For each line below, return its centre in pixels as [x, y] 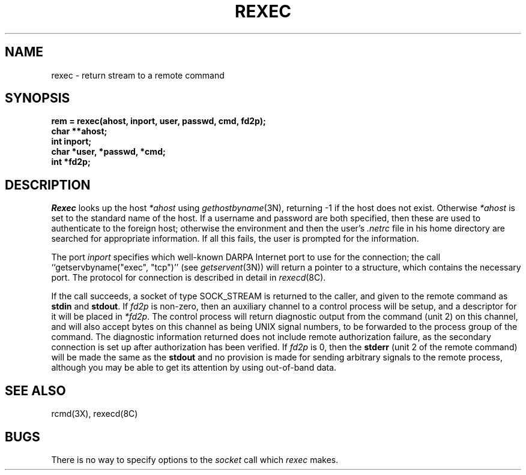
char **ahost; [79, 131]
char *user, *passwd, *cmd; [108, 152]
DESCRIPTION [48, 185]
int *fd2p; [71, 162]
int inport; [71, 142]
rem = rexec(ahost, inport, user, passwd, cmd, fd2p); [159, 121]
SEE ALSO [35, 390]
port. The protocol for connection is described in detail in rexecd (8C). [189, 278]
